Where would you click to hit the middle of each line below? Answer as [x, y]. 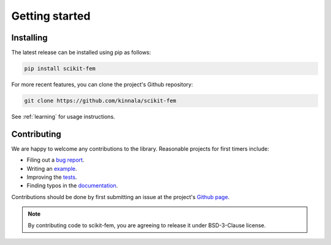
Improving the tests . [52, 177]
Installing [30, 38]
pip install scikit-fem [60, 69]
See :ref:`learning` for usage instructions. [63, 117]
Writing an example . [52, 168]
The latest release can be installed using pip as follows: [81, 53]
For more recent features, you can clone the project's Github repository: [102, 85]
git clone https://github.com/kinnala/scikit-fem [100, 101]
